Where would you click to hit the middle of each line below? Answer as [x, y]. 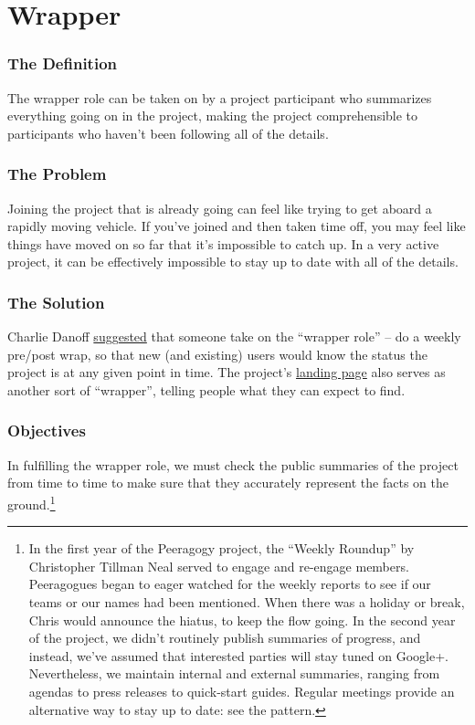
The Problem [57, 174]
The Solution [56, 302]
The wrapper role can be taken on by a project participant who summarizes [220, 97]
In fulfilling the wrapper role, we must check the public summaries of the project [233, 464]
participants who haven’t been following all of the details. [168, 133]
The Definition [62, 63]
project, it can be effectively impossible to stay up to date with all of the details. [233, 262]
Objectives [47, 431]
